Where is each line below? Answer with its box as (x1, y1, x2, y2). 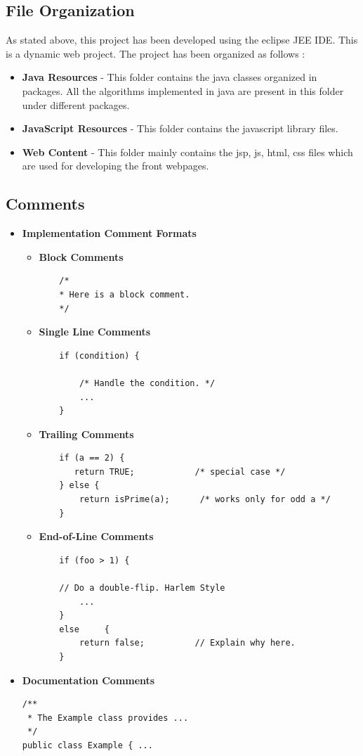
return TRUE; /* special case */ (74, 466, 286, 477)
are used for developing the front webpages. (22, 158, 209, 173)
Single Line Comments (39, 324, 151, 339)
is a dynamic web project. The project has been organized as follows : (6, 46, 305, 60)
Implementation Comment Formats (22, 226, 197, 241)
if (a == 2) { (59, 453, 125, 463)
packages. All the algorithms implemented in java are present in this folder (22, 83, 344, 98)
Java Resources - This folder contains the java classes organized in (22, 70, 317, 84)
